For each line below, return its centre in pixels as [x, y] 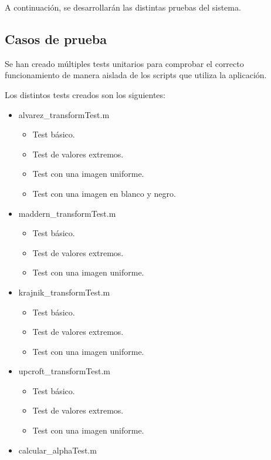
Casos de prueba [56, 38]
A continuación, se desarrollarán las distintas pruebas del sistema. [123, 7]
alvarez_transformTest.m [64, 114]
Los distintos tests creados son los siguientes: [85, 94]
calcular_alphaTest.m [57, 450]
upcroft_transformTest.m [65, 371]
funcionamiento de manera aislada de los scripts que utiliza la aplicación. [136, 75]
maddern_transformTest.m [67, 213]
